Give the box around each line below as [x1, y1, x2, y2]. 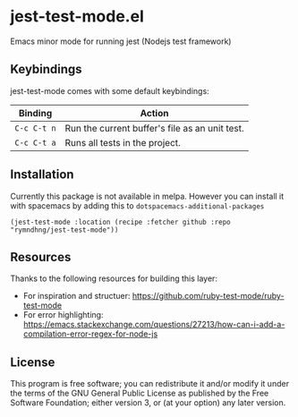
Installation [10, 167, 74, 183]
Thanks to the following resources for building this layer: [10, 273, 218, 284]
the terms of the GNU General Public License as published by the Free [10, 387, 269, 399]
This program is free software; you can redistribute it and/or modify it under [10, 379, 290, 389]
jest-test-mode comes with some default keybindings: [10, 85, 209, 96]
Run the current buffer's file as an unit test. [64, 122, 244, 134]
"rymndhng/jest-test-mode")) [10, 226, 119, 234]
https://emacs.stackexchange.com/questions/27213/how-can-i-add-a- [22, 319, 285, 330]
